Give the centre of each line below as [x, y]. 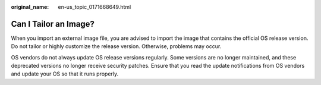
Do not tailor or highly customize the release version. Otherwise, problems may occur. [116, 46]
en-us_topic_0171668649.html [95, 7]
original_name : [30, 7]
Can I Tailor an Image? [53, 24]
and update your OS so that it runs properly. [65, 74]
